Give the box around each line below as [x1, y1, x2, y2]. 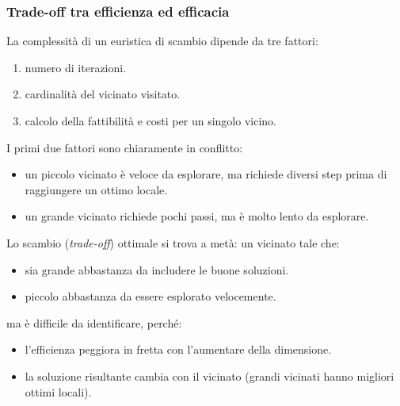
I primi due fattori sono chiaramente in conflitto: [6, 139, 243, 155]
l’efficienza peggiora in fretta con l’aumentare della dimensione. [25, 341, 332, 358]
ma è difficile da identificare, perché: [6, 314, 182, 331]
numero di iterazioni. [25, 59, 127, 75]
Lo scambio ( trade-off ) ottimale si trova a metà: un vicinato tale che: [6, 234, 340, 251]
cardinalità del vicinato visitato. [25, 86, 181, 102]
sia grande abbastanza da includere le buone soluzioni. [25, 261, 289, 278]
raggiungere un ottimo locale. [25, 181, 168, 197]
